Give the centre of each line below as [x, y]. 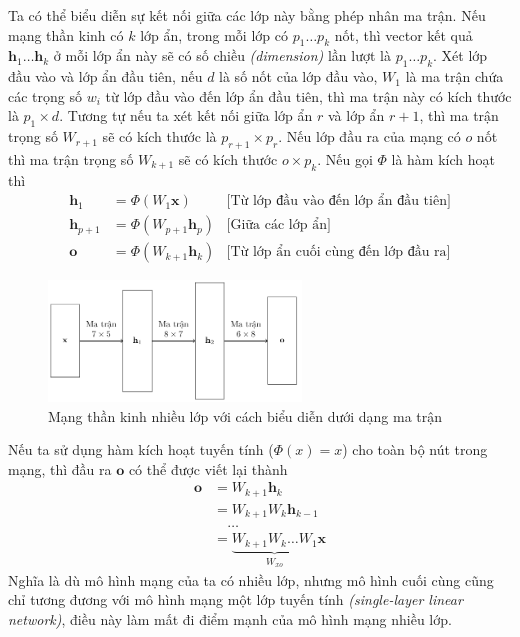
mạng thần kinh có [66, 34]
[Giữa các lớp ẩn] [278, 225]
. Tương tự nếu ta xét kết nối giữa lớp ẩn [186, 115]
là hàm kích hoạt [443, 158]
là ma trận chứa [454, 76]
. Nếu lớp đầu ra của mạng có [369, 136]
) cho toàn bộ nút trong [415, 449]
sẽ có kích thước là [159, 136]
